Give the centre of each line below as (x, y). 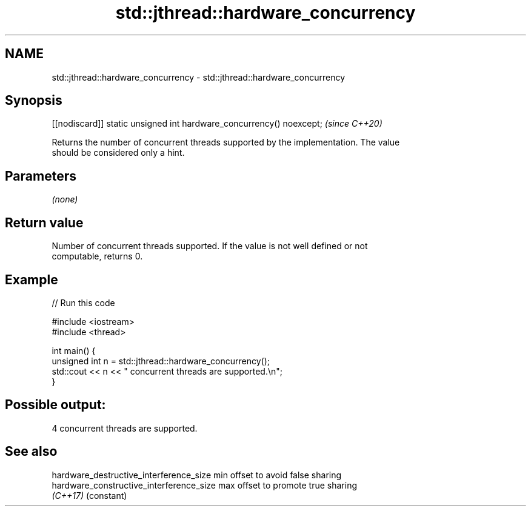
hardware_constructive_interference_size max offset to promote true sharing (204, 485)
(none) (65, 199)
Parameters (41, 176)
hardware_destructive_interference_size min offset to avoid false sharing (197, 475)
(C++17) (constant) (89, 495)
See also (31, 452)
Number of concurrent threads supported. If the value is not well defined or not (210, 246)
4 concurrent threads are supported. (125, 428)
